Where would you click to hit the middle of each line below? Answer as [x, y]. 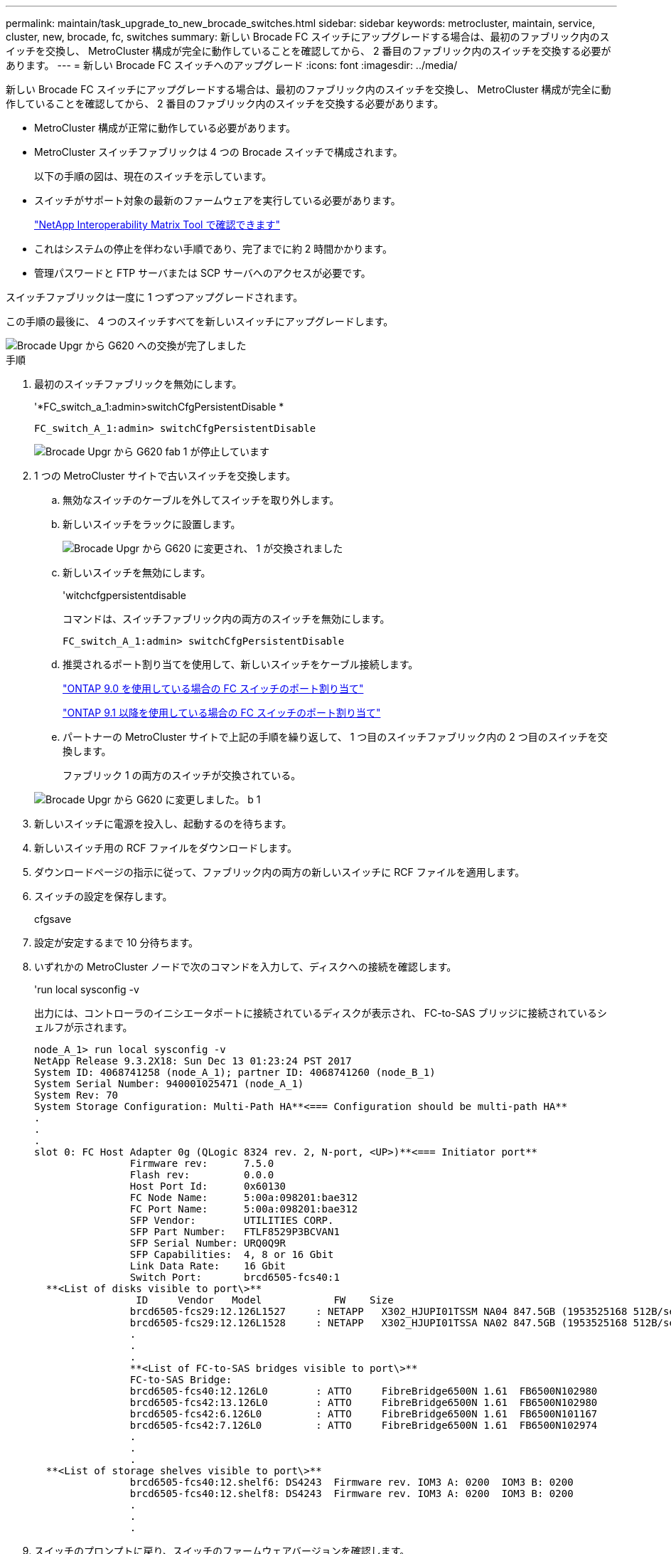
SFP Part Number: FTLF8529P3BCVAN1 [235, 1232]
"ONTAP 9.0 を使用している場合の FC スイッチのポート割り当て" [213, 688]
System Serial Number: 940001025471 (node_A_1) [169, 1084]
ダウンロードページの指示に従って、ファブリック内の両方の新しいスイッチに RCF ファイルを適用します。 [280, 872]
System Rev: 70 [76, 1095]
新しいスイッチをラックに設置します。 [152, 524]
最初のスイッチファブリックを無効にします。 [138, 384]
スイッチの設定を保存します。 [103, 896]
